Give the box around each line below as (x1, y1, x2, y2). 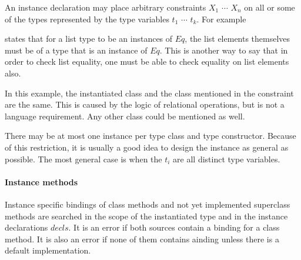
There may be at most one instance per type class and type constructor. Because (5, 129, 296, 142)
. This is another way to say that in (159, 44, 288, 56)
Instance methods (5, 175, 78, 188)
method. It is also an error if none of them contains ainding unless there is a (5, 232, 279, 245)
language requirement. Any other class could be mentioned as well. (5, 109, 245, 122)
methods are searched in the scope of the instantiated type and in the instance (5, 209, 288, 222)
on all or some (244, 1, 295, 13)
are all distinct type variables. (173, 152, 280, 165)
